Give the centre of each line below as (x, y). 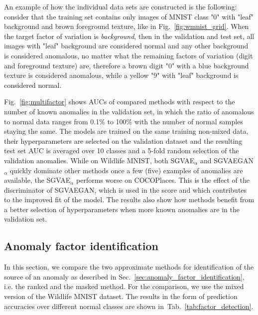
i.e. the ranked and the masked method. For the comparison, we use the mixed (124, 286)
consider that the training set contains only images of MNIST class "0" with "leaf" (129, 16)
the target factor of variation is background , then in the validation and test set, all (129, 36)
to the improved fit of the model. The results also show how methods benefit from (129, 199)
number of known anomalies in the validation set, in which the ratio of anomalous (129, 111)
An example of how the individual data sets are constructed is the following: (121, 6)
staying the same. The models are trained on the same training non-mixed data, (126, 131)
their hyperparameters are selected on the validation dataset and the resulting (123, 141)
